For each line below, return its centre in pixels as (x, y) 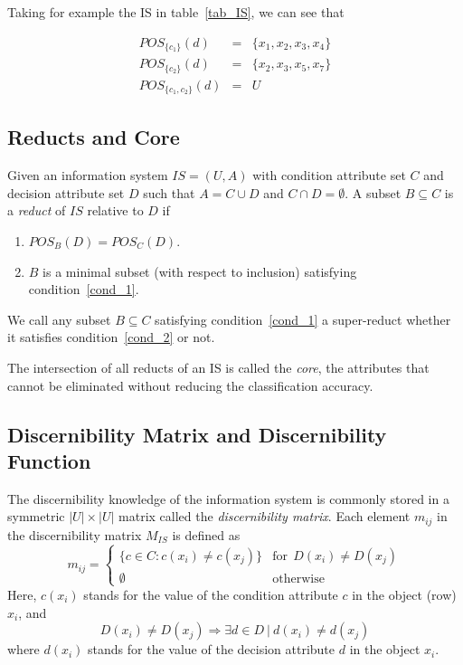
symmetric (36, 516)
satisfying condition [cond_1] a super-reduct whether (303, 319)
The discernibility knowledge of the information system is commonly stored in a (228, 498)
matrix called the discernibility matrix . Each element (265, 516)
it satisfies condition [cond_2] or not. (111, 337)
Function (49, 460)
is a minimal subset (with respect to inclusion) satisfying (200, 271)
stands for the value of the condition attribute (211, 594)
